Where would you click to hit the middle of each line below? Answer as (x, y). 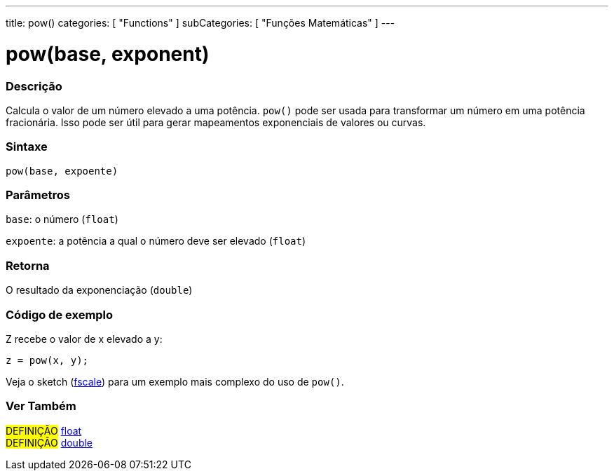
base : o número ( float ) (62, 219)
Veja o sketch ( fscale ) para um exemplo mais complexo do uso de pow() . (175, 381)
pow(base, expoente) (62, 171)
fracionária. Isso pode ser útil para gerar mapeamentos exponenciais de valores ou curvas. (216, 122)
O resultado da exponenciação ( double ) (99, 290)
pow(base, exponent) (108, 54)
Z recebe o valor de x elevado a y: (84, 339)
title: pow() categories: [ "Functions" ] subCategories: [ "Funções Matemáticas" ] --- (200, 23)
